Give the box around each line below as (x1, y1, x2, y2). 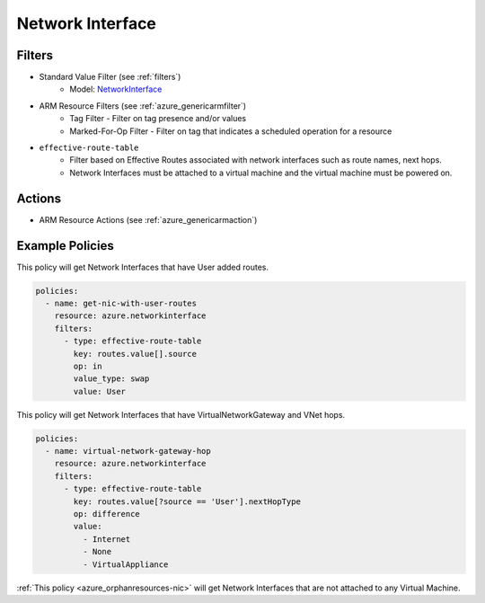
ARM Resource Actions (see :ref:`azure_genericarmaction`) (39, 214, 258, 225)
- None (82, 546, 112, 557)
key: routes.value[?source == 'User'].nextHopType (73, 496, 301, 507)
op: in (73, 360, 102, 371)
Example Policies (16, 238, 114, 253)
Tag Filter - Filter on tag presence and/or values (69, 113, 247, 124)
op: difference (73, 509, 141, 519)
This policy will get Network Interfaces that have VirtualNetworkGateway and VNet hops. (16, 409, 346, 420)
